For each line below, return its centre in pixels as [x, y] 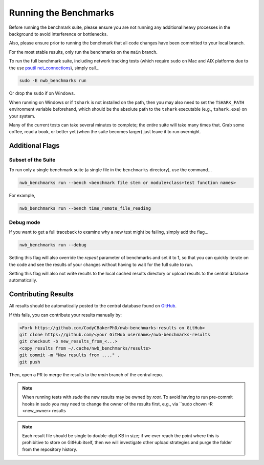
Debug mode [25, 222]
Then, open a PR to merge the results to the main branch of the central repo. [86, 374]
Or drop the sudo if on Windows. [42, 93]
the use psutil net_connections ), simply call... [54, 68]
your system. [22, 116]
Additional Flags [34, 146]
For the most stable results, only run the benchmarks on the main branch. [83, 52]
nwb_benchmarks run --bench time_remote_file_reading [85, 208]
